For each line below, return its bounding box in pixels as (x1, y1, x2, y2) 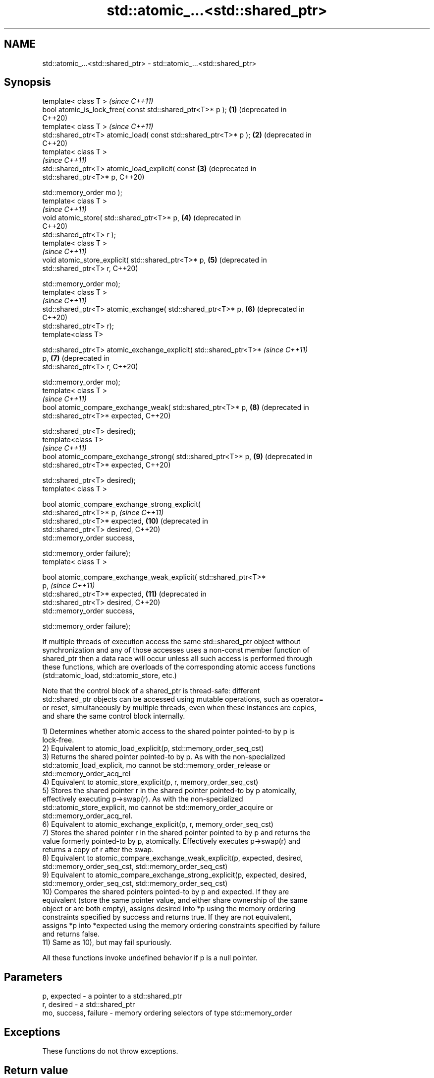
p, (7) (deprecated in (42, 354, 109, 363)
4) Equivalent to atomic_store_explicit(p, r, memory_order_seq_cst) (42, 778, 259, 787)
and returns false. (42, 930, 100, 939)
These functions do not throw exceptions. (42, 1047, 178, 1056)
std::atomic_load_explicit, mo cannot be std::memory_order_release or (42, 761, 271, 770)
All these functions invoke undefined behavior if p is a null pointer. (42, 953, 258, 962)
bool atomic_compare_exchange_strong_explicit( (42, 500, 201, 509)
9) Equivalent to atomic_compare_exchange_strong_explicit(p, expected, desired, (42, 871, 307, 879)
